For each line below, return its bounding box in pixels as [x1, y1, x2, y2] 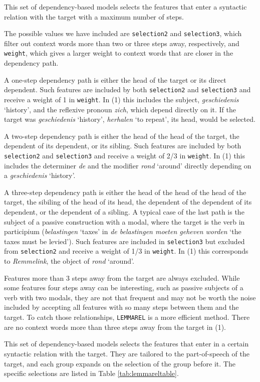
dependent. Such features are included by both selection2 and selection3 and [4, 84, 251, 95]
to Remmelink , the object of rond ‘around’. [4, 256, 134, 266]
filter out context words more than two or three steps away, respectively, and [4, 38, 239, 48]
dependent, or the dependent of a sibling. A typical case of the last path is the [4, 207, 244, 217]
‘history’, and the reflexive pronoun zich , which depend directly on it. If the [4, 104, 236, 114]
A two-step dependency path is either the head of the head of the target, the [4, 130, 239, 141]
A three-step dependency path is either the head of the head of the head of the [4, 186, 246, 197]
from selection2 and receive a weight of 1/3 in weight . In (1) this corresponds [4, 246, 248, 256]
